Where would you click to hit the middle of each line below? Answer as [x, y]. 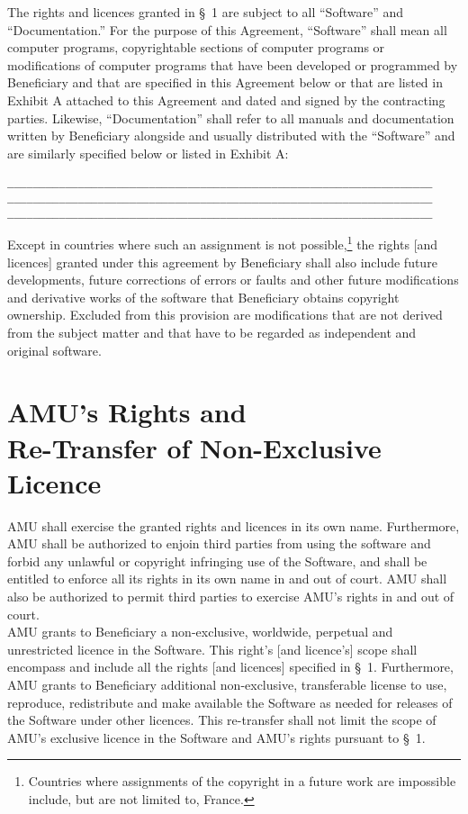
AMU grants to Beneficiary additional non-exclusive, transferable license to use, [227, 684]
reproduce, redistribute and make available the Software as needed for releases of [230, 702]
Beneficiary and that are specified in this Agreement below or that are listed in [225, 82]
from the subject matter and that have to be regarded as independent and [212, 332]
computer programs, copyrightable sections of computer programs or [196, 47]
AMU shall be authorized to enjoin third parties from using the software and [219, 543]
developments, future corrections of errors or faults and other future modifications [233, 280]
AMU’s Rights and [127, 412]
